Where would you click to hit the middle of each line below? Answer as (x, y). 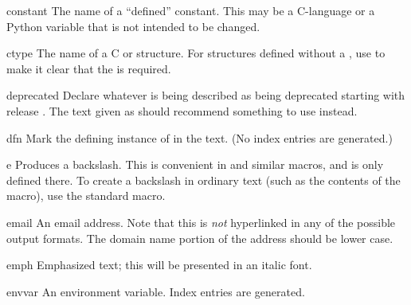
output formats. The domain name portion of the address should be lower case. (200, 238)
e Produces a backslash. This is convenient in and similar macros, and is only (195, 164)
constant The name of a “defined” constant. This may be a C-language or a (191, 10)
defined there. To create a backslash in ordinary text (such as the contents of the (204, 180)
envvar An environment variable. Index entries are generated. (156, 291)
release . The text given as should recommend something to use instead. (182, 110)
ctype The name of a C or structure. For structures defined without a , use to (196, 53)
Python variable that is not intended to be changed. (133, 26)
